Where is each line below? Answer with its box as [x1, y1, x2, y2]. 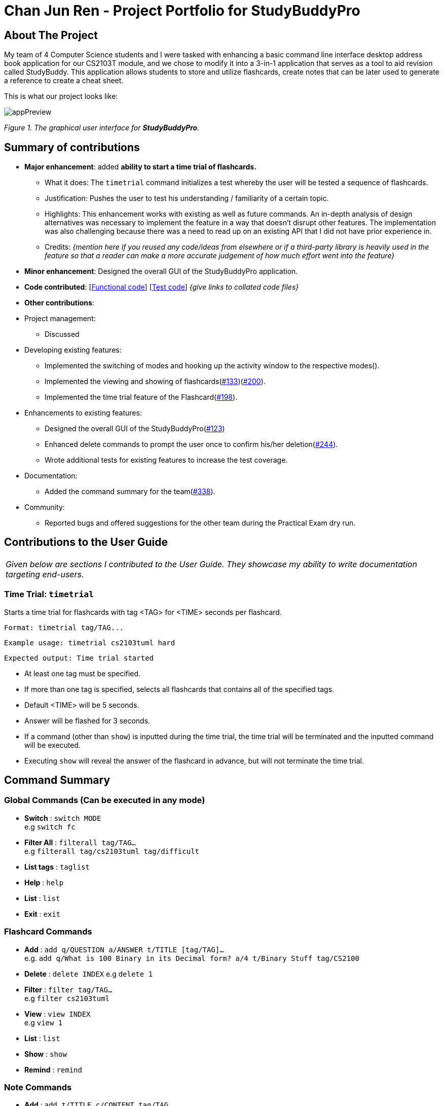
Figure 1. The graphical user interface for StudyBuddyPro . [4, 123, 200, 132]
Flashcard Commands [4, 926, 92, 937]
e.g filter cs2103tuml [24, 993, 110, 1003]
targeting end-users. [6, 569, 84, 579]
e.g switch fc [24, 822, 76, 831]
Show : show [24, 1049, 67, 1058]
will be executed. [24, 740, 81, 749]
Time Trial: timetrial [4, 589, 94, 600]
